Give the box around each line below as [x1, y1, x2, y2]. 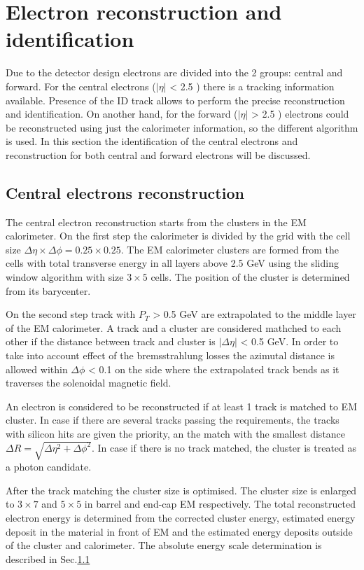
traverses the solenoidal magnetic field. [6, 375, 171, 390]
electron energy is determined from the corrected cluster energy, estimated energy [6, 510, 356, 524]
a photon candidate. [6, 459, 92, 474]
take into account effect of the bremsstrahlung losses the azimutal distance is [6, 348, 335, 363]
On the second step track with [6, 307, 136, 321]
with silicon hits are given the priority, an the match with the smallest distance [6, 426, 346, 440]
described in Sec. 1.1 [6, 551, 90, 566]
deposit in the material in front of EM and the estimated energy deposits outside [6, 524, 353, 538]
